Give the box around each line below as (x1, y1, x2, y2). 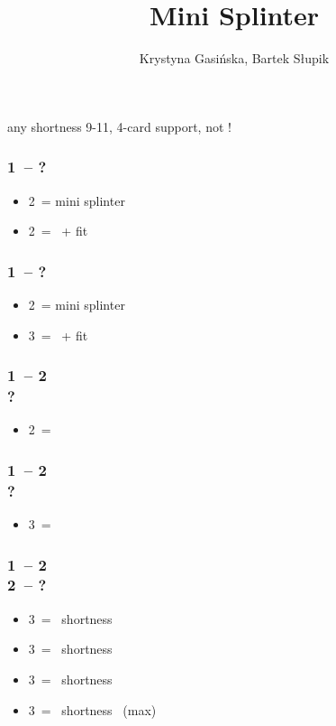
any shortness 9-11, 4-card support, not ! (7, 116, 232, 135)
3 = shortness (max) (28, 700, 157, 719)
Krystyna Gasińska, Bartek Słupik (139, 49, 330, 68)
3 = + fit (28, 325, 88, 344)
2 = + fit (28, 221, 88, 240)
